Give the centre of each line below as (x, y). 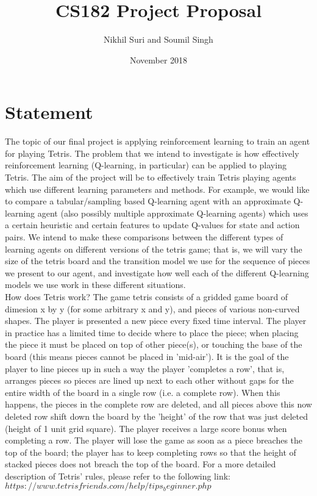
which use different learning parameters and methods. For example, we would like (157, 189)
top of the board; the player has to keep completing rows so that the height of (151, 452)
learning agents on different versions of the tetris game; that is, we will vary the (154, 249)
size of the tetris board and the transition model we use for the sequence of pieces (158, 261)
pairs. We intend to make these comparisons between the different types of (144, 237)
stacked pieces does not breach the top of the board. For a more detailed (141, 464)
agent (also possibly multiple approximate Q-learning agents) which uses (173, 213)
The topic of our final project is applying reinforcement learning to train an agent (158, 141)
